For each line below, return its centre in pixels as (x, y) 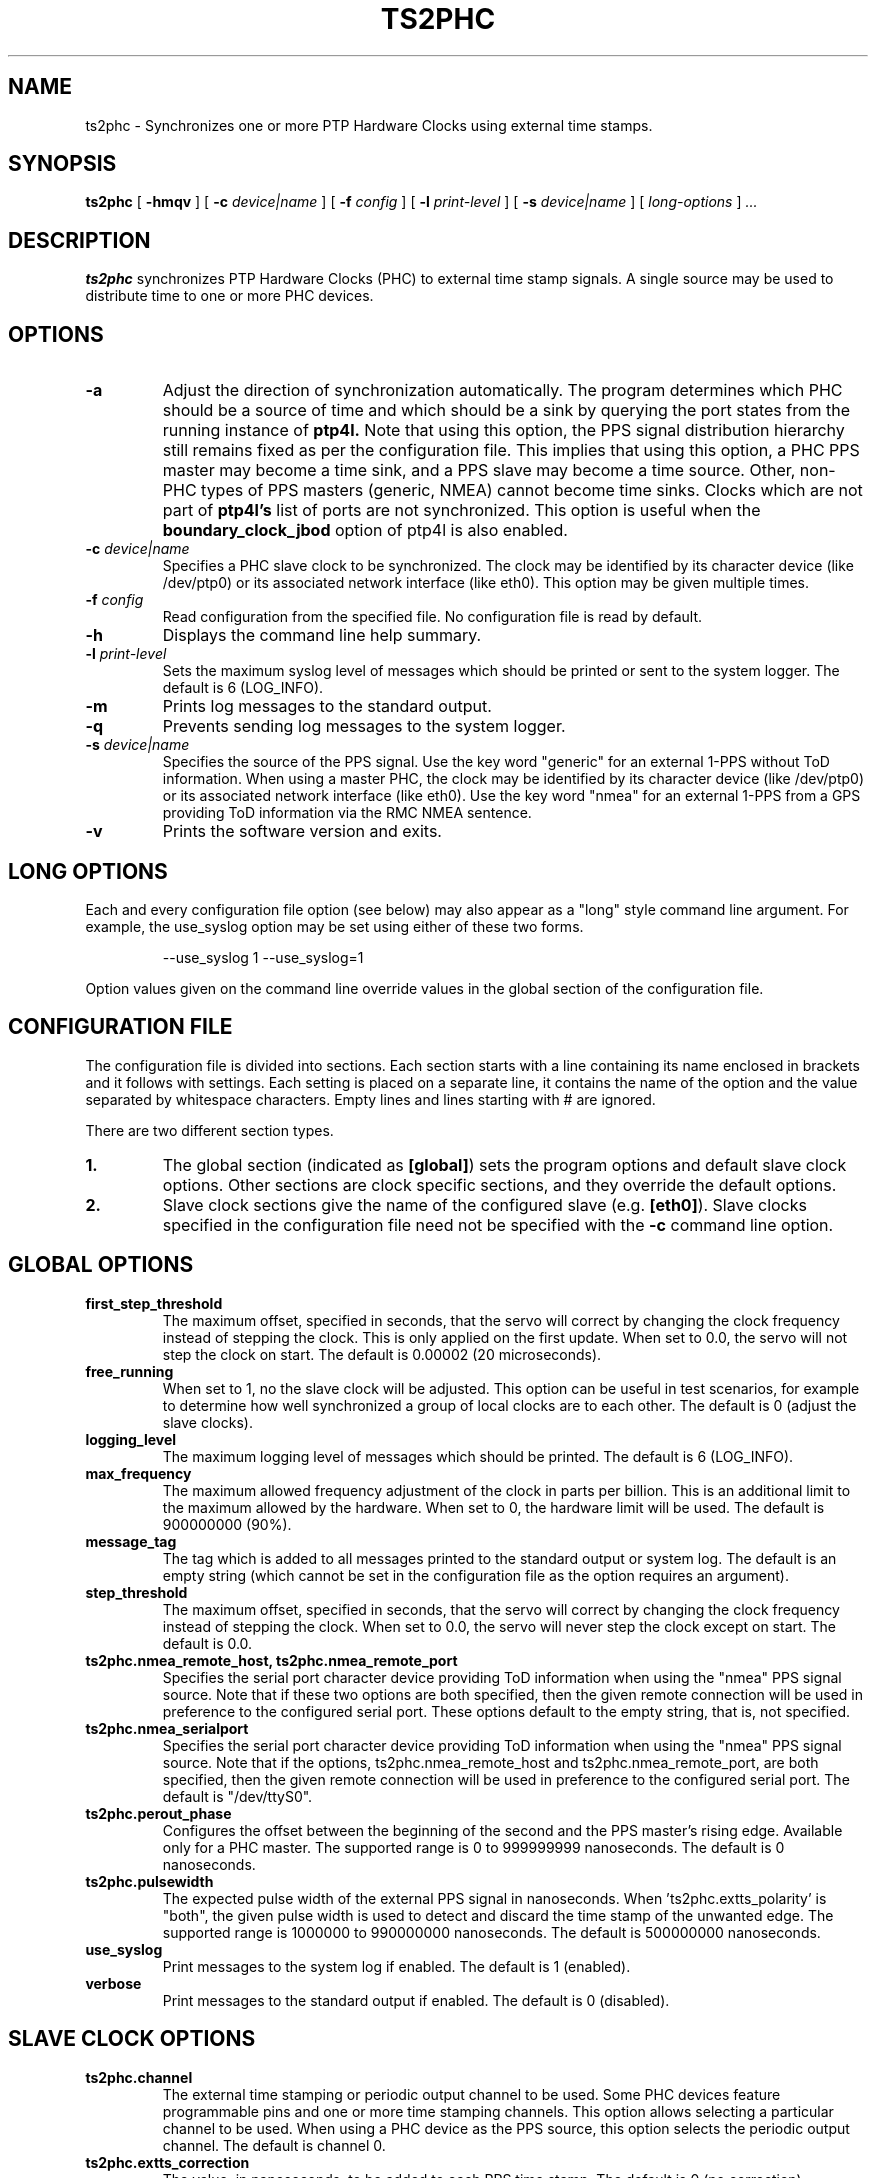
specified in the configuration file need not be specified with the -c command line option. (498, 1224)
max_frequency (138, 1473)
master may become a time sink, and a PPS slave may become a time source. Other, (479, 470)
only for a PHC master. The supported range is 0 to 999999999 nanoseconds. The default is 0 (473, 1847)
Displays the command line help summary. (322, 635)
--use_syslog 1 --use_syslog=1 (263, 957)
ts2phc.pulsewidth (149, 1881)
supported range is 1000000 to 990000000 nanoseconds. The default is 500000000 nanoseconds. (491, 1932)
